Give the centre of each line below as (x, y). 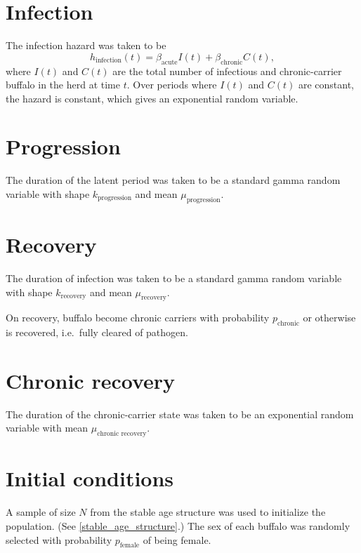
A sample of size (41, 512)
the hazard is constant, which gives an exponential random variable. (152, 98)
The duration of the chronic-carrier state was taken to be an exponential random (180, 414)
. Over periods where (172, 85)
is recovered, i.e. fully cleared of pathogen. (97, 332)
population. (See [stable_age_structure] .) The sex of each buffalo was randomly (178, 525)
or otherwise (329, 318)
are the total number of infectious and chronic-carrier (227, 71)
